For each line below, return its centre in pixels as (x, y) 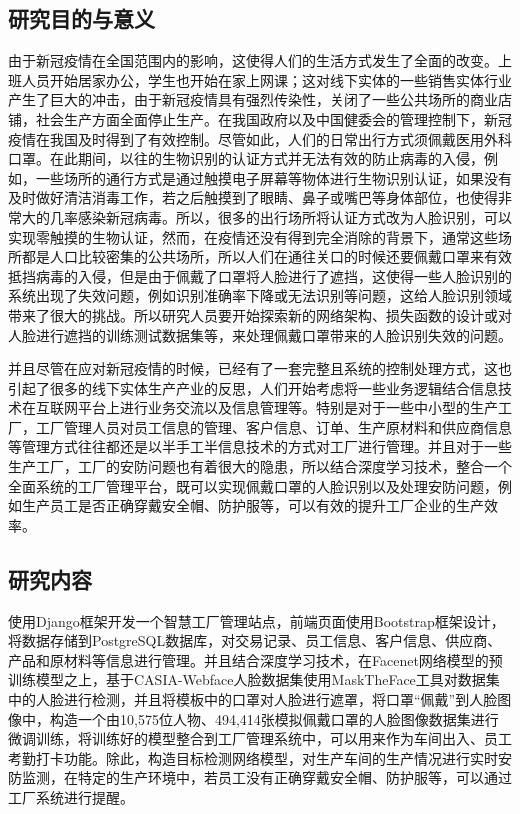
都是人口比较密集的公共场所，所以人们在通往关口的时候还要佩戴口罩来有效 (266, 256)
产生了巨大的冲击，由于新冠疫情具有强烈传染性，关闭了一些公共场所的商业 (253, 99)
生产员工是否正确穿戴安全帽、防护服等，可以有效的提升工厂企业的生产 (252, 505)
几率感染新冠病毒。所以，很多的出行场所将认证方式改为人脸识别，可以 (280, 216)
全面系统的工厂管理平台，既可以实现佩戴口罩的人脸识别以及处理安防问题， (253, 485)
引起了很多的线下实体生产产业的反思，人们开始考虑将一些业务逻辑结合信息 (253, 387)
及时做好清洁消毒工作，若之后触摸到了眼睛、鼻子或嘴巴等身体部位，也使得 (253, 197)
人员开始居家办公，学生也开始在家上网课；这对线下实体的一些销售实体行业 (266, 79)
